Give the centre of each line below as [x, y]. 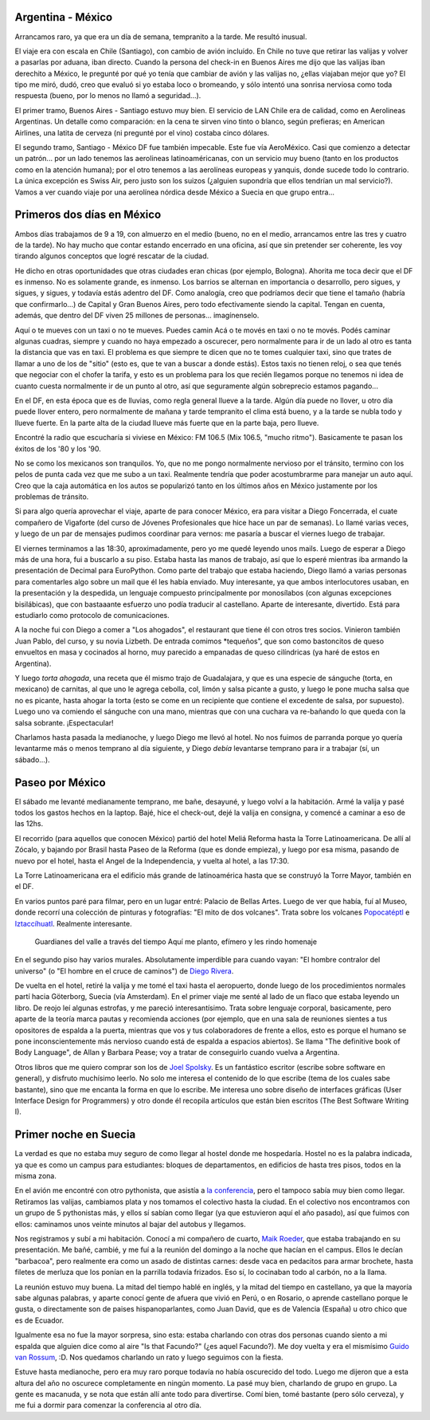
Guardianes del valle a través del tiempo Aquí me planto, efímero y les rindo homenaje [176, 942]
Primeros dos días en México [88, 215]
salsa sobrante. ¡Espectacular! [64, 722]
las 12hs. [29, 824]
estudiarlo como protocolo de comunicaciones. [92, 615]
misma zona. [36, 1176]
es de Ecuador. [39, 1320]
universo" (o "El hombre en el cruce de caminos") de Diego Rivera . [124, 971]
